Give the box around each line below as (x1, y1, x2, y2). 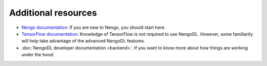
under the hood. (21, 52, 54, 58)
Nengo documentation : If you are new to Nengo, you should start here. (21, 24, 166, 30)
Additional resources (9, 7, 97, 18)
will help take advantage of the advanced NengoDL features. (21, 38, 145, 44)
